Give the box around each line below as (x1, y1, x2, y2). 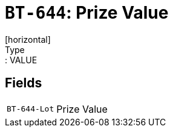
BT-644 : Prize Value (5, 2, 169, 23)
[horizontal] (5, 34, 51, 45)
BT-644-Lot (7, 104, 54, 114)
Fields (5, 75, 42, 91)
